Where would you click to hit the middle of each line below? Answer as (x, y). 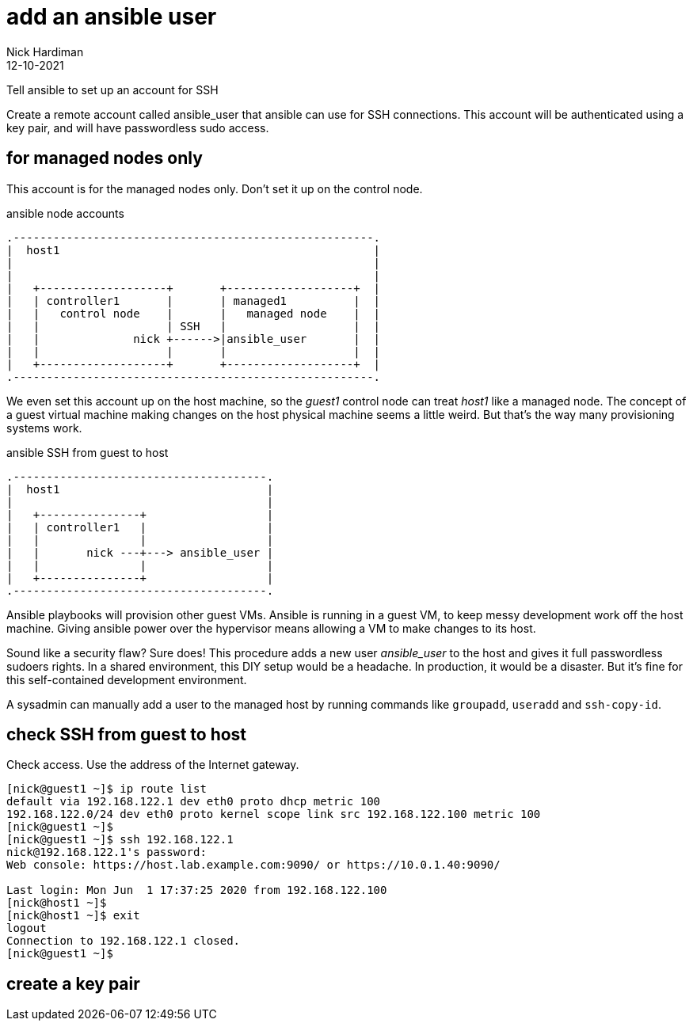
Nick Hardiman (45, 51)
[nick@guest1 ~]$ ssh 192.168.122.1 (120, 840)
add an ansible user (112, 17)
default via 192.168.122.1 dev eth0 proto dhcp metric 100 (194, 802)
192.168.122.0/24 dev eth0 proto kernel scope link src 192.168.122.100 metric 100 (274, 814)
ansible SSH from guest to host (88, 452)
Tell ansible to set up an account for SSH (112, 89)
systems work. (44, 428)
